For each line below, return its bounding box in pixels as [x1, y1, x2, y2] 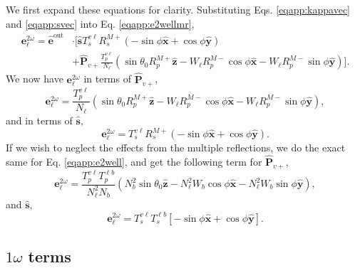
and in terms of [6, 112, 73, 127]
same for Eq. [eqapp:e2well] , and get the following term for [6, 154, 262, 168]
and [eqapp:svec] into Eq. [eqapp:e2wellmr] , [6, 16, 195, 31]
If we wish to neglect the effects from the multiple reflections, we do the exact [6, 140, 346, 155]
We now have [6, 71, 63, 86]
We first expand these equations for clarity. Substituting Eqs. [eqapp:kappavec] [6, 2, 350, 16]
